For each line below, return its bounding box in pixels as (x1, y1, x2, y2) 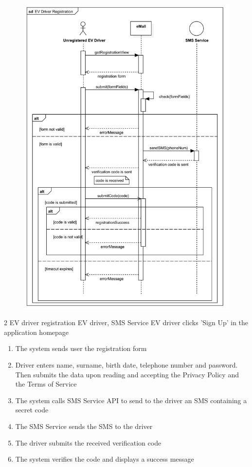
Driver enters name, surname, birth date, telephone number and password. (15, 359, 238, 370)
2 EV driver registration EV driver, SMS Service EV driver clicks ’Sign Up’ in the (4, 317, 249, 328)
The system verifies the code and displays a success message (15, 454, 194, 464)
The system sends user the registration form (15, 343, 147, 353)
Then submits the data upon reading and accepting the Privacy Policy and (15, 369, 239, 379)
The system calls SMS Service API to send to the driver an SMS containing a (15, 395, 247, 405)
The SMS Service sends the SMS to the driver (15, 421, 153, 431)
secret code (15, 405, 49, 415)
